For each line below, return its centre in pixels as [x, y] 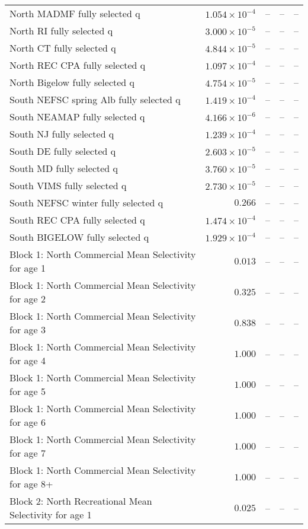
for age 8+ [31, 484]
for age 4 [28, 360]
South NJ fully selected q [62, 134]
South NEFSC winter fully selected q [86, 203]
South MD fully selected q [64, 168]
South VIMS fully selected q [68, 185]
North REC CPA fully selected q [78, 65]
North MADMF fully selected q [75, 13]
